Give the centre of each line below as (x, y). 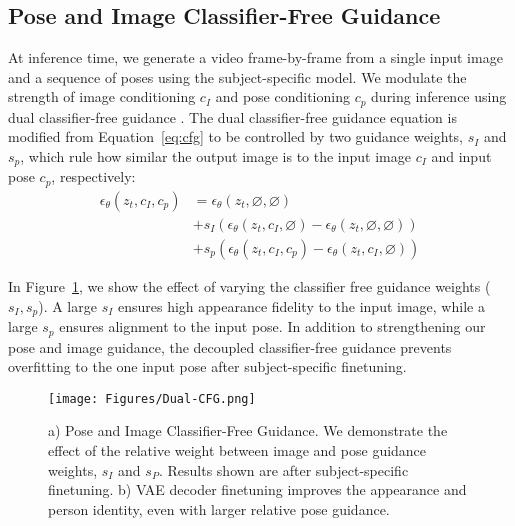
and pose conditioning (282, 96)
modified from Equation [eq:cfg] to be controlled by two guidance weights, (236, 136)
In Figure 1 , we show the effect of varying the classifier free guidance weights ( (249, 286)
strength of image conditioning (102, 96)
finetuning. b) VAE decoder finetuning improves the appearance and (257, 489)
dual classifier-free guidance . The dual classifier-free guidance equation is (232, 116)
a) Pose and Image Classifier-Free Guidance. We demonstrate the (248, 430)
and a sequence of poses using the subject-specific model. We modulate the (237, 76)
